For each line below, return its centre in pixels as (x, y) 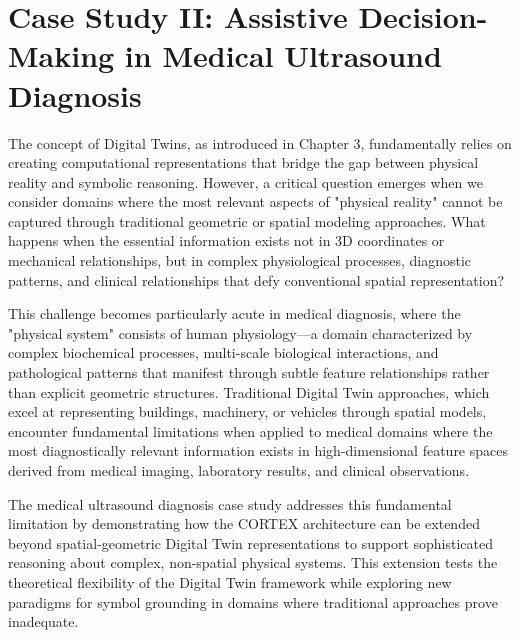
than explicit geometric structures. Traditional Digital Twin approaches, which (249, 391)
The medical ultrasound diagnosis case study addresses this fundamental (230, 503)
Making (61, 55)
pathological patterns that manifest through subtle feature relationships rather (249, 372)
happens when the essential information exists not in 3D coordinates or (226, 240)
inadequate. (43, 621)
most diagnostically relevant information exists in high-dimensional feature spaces (258, 450)
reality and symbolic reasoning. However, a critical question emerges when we (245, 181)
